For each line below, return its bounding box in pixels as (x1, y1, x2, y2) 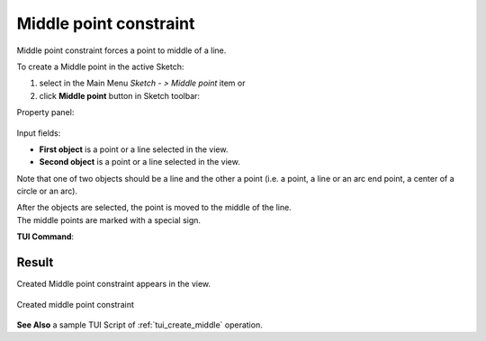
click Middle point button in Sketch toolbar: (39, 90, 201, 101)
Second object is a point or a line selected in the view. (39, 157, 240, 167)
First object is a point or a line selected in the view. (39, 144, 229, 155)
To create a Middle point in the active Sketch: (16, 61, 184, 72)
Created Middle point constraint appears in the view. (16, 279, 211, 290)
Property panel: (16, 107, 75, 118)
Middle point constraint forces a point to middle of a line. (16, 45, 227, 56)
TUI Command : (16, 231, 75, 242)
